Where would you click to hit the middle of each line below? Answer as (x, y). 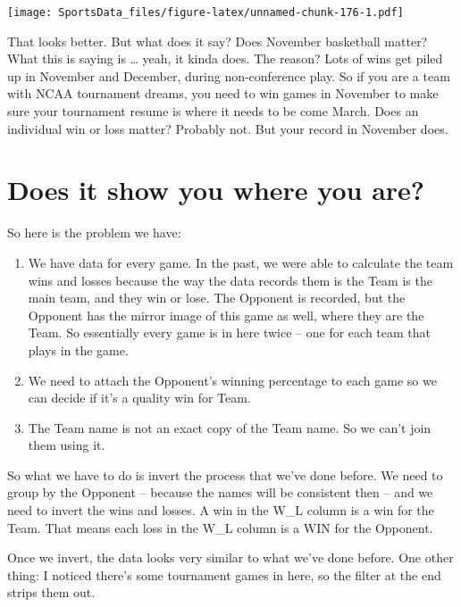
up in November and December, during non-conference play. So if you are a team (229, 75)
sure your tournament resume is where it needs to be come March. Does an (213, 111)
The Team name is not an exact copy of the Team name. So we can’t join (230, 427)
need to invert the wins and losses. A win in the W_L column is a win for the (221, 510)
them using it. (67, 445)
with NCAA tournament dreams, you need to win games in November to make (223, 93)
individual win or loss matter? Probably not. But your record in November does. (228, 128)
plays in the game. (78, 349)
